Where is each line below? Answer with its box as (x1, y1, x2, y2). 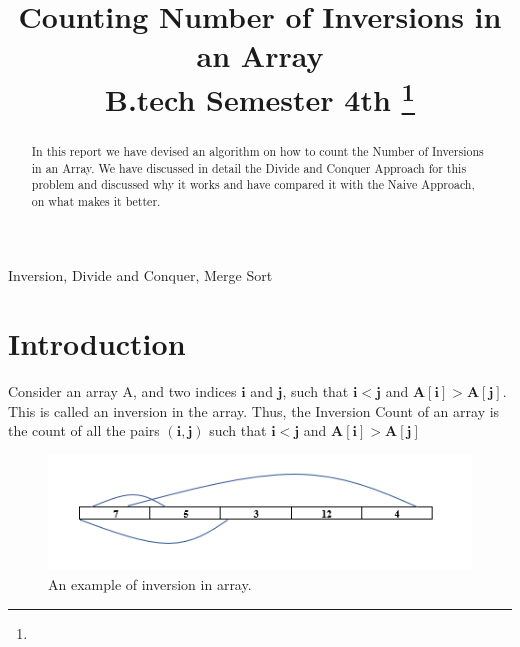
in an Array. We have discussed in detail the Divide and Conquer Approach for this (31, 159, 467, 176)
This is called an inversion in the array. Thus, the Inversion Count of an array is (8, 400, 500, 421)
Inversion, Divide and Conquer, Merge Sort (8, 264, 273, 285)
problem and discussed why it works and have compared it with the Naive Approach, (31, 176, 475, 193)
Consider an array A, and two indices (8, 381, 237, 402)
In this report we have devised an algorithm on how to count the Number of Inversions (31, 142, 484, 159)
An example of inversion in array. (48, 573, 252, 594)
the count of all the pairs (8, 420, 160, 441)
